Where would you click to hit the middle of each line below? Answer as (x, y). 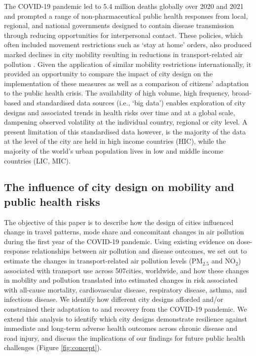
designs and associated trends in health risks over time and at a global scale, (120, 112)
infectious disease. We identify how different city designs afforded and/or (114, 299)
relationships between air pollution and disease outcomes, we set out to (139, 251)
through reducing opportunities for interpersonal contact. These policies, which (123, 35)
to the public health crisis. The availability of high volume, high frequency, (117, 93)
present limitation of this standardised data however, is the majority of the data (125, 131)
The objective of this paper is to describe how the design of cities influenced (119, 222)
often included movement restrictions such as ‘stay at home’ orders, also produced (128, 45)
